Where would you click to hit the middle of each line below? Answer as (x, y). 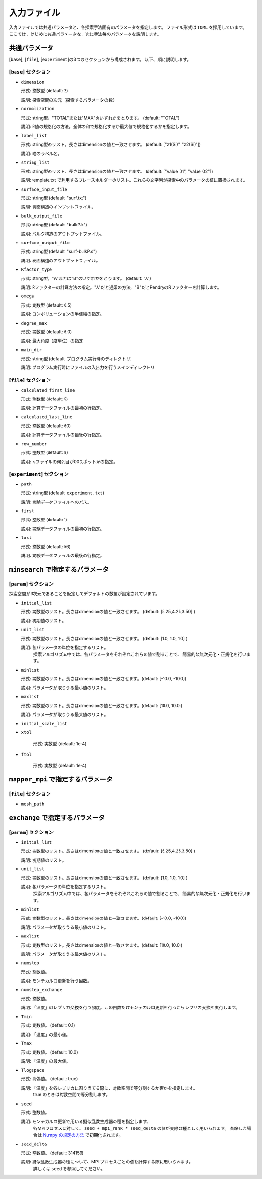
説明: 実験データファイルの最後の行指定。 (63, 555)
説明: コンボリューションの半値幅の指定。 (63, 314)
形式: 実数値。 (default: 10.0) (49, 1052)
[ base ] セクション (30, 72)
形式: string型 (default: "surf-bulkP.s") (59, 251)
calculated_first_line (48, 390)
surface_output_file (46, 243)
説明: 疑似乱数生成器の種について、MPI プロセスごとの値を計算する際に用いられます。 (107, 1162)
